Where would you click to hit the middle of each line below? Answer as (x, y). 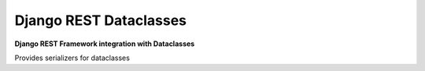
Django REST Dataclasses (101, 20)
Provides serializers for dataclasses (72, 58)
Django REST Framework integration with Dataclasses (105, 44)
